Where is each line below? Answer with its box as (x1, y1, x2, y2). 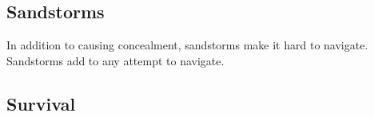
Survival (6, 91, 76, 115)
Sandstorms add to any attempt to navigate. (6, 52, 225, 68)
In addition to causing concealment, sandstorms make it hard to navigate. (6, 37, 368, 53)
